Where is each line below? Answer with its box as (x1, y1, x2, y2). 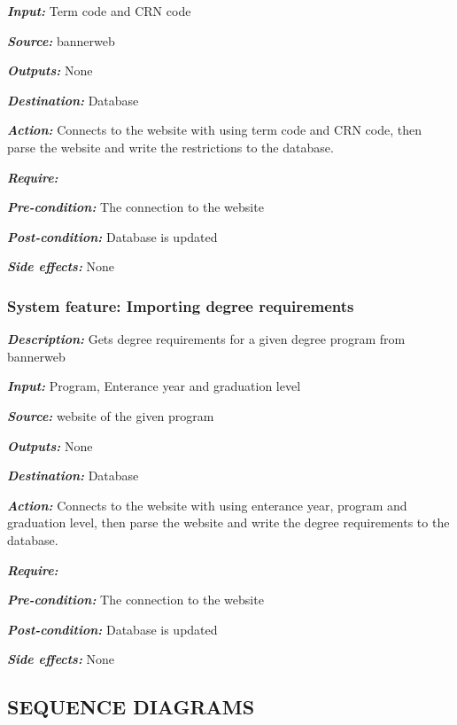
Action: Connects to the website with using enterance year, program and (7, 495, 407, 514)
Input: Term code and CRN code (7, 2, 191, 19)
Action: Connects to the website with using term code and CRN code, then (7, 121, 422, 139)
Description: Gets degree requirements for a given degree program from (7, 330, 406, 348)
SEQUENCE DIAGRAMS (7, 693, 255, 721)
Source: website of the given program (7, 406, 214, 425)
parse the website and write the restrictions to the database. (7, 137, 334, 156)
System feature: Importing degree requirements (7, 294, 354, 316)
